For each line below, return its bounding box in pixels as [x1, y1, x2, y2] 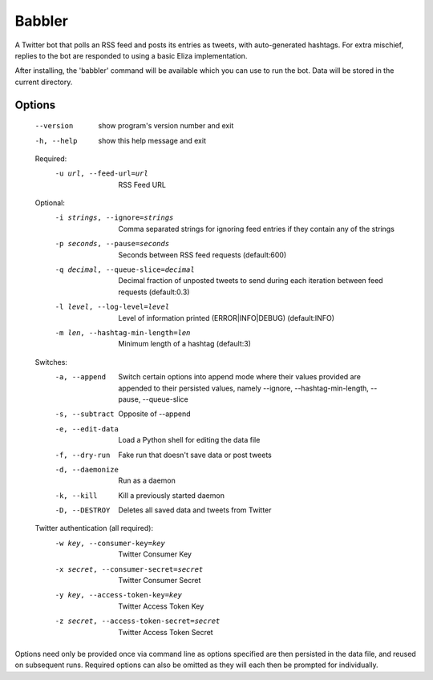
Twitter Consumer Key [118, 549, 192, 559]
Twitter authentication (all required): [34, 524, 154, 533]
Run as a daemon [118, 476, 176, 485]
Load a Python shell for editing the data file [118, 435, 261, 445]
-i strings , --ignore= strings [55, 213, 174, 222]
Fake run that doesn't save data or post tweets [118, 450, 272, 459]
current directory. [14, 77, 73, 87]
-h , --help [34, 136, 78, 145]
